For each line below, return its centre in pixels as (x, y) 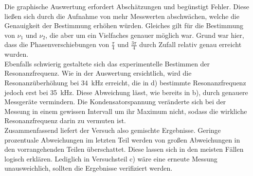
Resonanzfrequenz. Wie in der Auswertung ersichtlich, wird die (98, 73)
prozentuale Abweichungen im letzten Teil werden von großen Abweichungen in (122, 139)
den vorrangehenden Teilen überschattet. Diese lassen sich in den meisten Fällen (124, 149)
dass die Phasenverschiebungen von (57, 44)
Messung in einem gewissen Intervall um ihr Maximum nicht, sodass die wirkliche (126, 111)
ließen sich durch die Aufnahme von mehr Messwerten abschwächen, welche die (122, 16)
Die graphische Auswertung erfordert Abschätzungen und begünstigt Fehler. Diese (127, 6)
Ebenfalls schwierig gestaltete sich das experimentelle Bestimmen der (107, 63)
